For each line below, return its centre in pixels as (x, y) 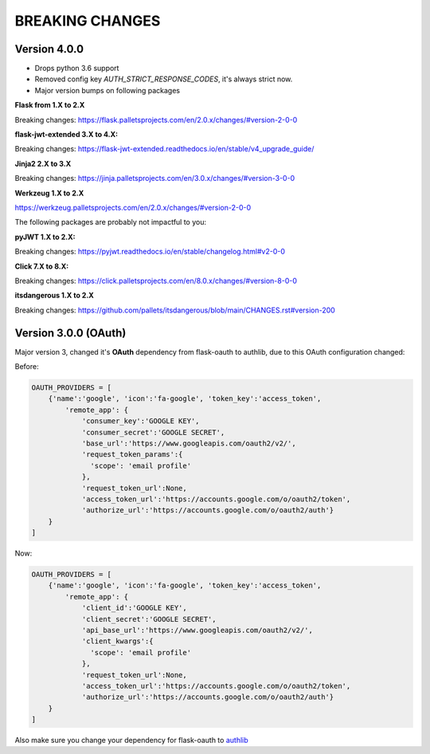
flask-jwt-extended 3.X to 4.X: (66, 135)
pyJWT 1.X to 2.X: (45, 237)
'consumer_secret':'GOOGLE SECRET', (153, 432)
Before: (27, 366)
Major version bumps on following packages (107, 90)
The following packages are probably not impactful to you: (111, 222)
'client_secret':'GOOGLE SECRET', (149, 619)
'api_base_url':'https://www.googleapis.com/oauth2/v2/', (197, 630)
